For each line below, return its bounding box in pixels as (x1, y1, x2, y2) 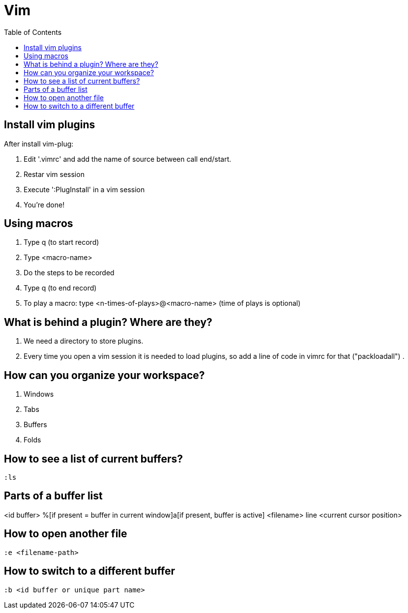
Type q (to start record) (24, 238, 99, 247)
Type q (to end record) (24, 284, 97, 292)
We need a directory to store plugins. (24, 337, 144, 346)
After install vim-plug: (4, 139, 74, 148)
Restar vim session (24, 170, 85, 178)
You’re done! (24, 200, 65, 209)
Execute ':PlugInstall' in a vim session (24, 185, 145, 194)
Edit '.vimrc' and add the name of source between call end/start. (24, 154, 232, 163)
